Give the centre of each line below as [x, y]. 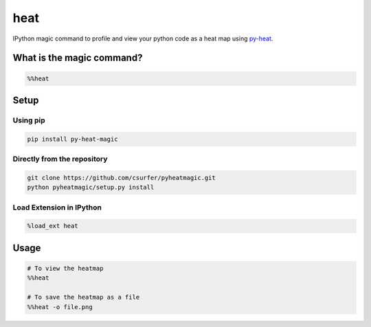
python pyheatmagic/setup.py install [91, 188]
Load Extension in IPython [57, 207]
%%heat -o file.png [60, 307]
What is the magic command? [78, 58]
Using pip [29, 120]
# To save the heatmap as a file [83, 297]
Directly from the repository [60, 159]
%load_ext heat [53, 226]
